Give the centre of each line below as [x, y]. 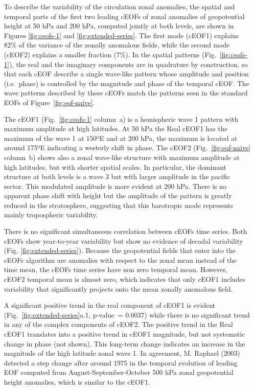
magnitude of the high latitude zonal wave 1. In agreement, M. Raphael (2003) [122, 353]
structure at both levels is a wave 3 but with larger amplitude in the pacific [117, 176]
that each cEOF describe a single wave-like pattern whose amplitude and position [127, 74]
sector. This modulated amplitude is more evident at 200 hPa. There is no [115, 186]
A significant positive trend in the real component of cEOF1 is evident [110, 305]
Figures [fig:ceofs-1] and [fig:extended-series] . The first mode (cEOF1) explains [121, 35]
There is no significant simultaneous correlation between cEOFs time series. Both [126, 231]
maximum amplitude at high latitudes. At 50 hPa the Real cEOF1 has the [116, 128]
